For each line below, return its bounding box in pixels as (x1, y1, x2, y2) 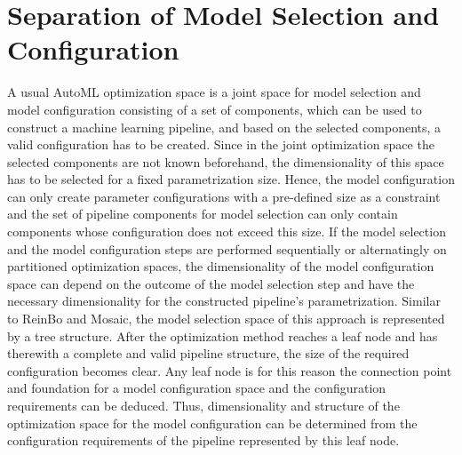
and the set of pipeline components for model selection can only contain (7, 204, 398, 223)
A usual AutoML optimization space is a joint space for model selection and (7, 83, 421, 101)
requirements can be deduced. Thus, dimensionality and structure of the (7, 396, 400, 414)
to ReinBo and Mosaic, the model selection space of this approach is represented (7, 309, 445, 328)
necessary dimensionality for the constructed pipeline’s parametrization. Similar (7, 291, 441, 310)
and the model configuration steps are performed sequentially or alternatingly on (7, 239, 447, 258)
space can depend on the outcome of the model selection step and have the (7, 274, 415, 292)
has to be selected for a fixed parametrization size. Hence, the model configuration (7, 170, 455, 188)
